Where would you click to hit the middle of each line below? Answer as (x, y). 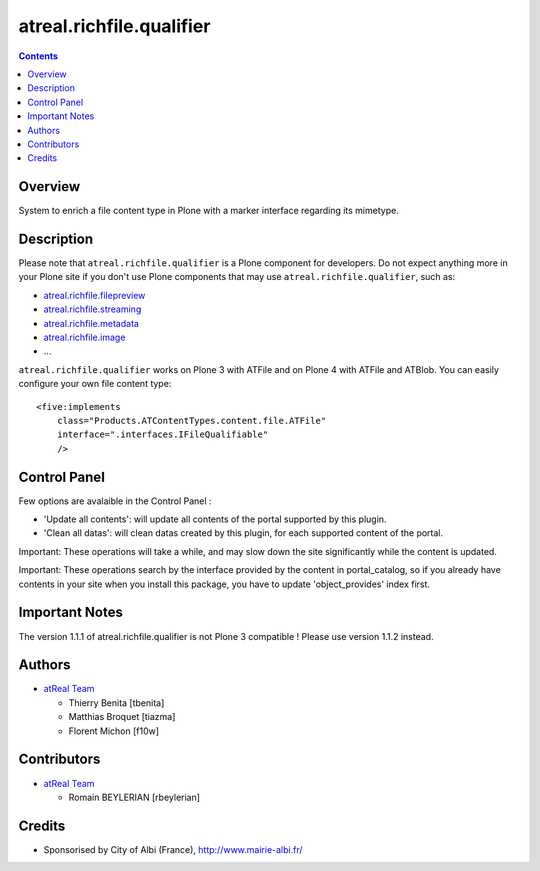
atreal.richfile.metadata (91, 323)
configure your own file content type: (95, 384)
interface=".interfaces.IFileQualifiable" (162, 434)
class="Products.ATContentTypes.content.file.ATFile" (191, 420)
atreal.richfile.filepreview (94, 295)
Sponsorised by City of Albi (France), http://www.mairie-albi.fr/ (173, 849)
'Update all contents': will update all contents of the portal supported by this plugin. (215, 519)
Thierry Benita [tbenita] (116, 702)
